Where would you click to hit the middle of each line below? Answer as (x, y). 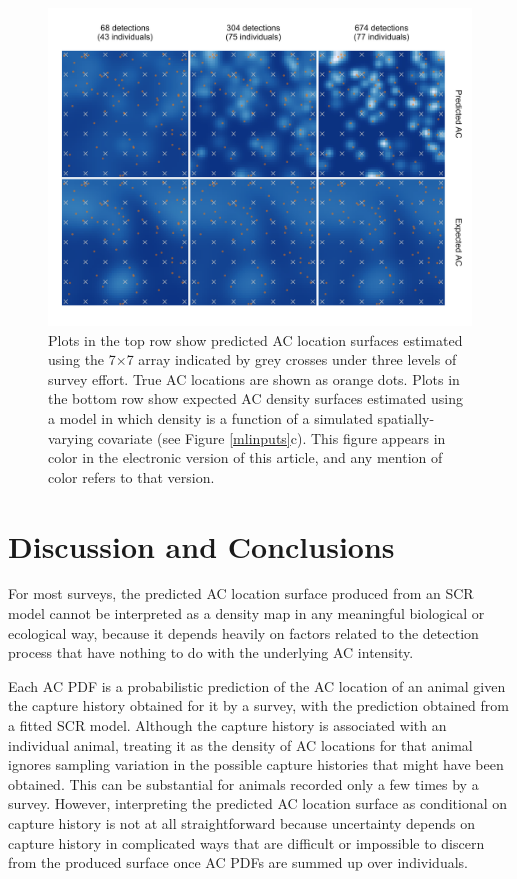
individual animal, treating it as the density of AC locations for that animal (240, 744)
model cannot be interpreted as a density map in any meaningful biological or (246, 613)
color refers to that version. (131, 476)
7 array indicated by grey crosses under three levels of (291, 359)
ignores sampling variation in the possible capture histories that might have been (256, 764)
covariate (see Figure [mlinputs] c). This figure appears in (271, 437)
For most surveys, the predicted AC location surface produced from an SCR (241, 593)
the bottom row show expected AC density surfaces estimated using (256, 398)
